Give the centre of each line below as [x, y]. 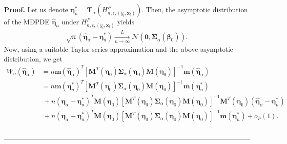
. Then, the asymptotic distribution [195, 9]
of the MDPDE [27, 21]
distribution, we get [33, 58]
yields [126, 21]
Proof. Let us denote [36, 9]
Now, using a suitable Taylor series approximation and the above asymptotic [119, 49]
